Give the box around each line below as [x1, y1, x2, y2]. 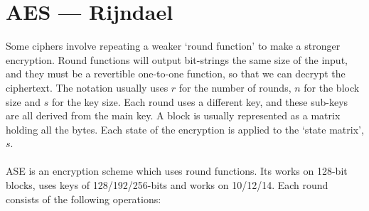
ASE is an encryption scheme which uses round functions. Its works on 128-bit [6, 163, 348, 178]
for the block [304, 80, 360, 94]
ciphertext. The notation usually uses [6, 80, 169, 94]
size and [6, 94, 41, 109]
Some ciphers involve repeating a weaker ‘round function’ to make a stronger [6, 38, 341, 53]
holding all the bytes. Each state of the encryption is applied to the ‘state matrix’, [6, 121, 364, 136]
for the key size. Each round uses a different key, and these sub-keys [51, 94, 348, 109]
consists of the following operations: [6, 191, 161, 206]
